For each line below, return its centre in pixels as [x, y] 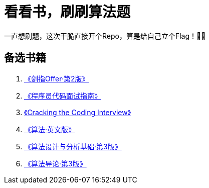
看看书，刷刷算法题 [67, 12]
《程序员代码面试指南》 [63, 96]
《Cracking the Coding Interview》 [78, 112]
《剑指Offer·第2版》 [57, 78]
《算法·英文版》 [50, 129]
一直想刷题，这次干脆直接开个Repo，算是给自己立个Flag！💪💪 [105, 36]
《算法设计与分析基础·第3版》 [73, 146]
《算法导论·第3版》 [55, 163]
